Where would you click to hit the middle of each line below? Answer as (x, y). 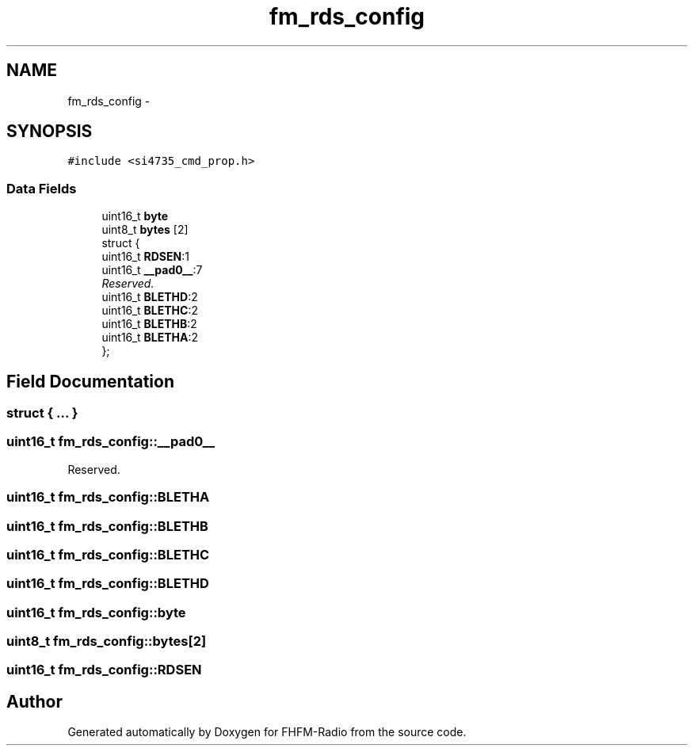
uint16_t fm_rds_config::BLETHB (107, 526)
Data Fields (42, 188)
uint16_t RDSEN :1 (145, 257)
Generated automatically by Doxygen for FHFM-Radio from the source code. (267, 732)
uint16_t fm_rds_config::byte (96, 612)
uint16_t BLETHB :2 (149, 324)
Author (34, 701)
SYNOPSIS (50, 132)
